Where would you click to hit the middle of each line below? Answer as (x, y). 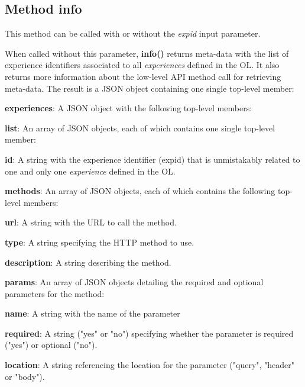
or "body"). (25, 376)
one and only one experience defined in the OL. (90, 171)
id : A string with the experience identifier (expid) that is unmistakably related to (152, 159)
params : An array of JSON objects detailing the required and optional (134, 282)
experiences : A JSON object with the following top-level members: (129, 108)
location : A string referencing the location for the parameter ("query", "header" (150, 365)
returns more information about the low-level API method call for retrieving (143, 76)
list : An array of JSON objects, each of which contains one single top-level (140, 128)
